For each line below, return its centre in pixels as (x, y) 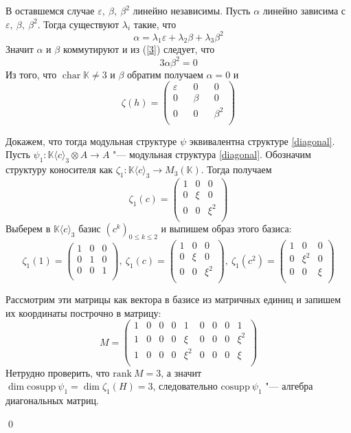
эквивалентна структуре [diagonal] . (262, 141)
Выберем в (28, 228)
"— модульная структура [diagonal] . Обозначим (212, 154)
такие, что (155, 24)
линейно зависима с (304, 10)
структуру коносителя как (59, 169)
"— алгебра (289, 386)
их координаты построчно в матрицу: (83, 312)
